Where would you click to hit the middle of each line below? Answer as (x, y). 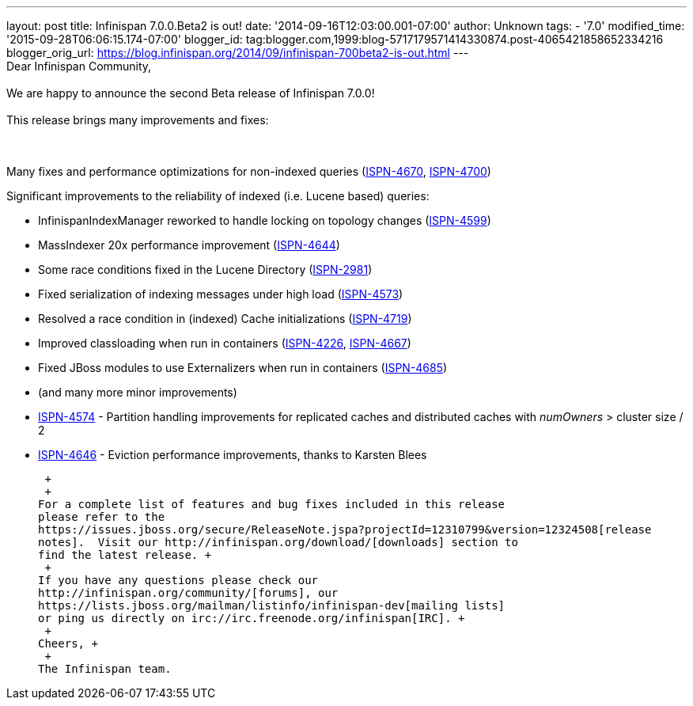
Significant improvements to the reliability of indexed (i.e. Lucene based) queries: (218, 196)
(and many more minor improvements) (138, 392)
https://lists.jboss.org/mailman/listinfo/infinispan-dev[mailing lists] (272, 605)
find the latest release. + (125, 555)
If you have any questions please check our (178, 580)
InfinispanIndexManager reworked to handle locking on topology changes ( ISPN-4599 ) (265, 220)
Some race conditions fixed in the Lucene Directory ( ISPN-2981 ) (205, 269)
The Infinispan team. (105, 669)
